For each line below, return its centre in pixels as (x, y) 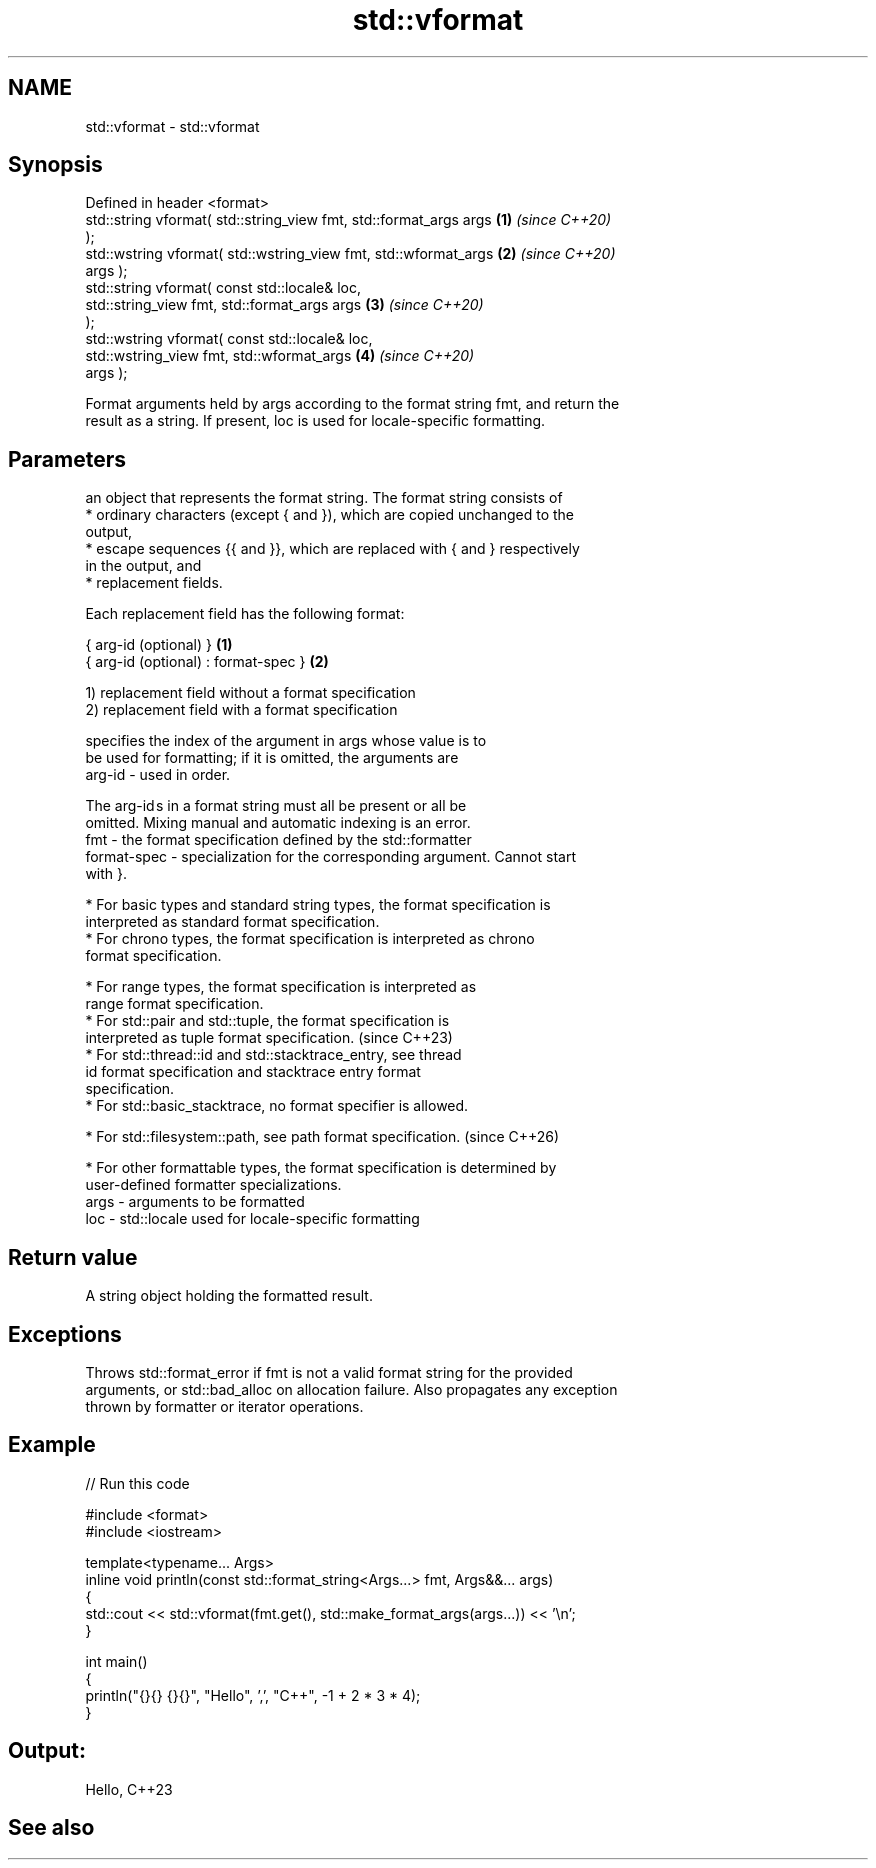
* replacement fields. (154, 583)
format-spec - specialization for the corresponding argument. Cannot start (330, 857)
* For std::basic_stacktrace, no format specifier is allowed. (277, 1106)
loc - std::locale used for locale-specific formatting (252, 1219)
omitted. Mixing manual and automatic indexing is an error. (278, 823)
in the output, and (143, 566)
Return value (73, 1257)
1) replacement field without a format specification (250, 693)
